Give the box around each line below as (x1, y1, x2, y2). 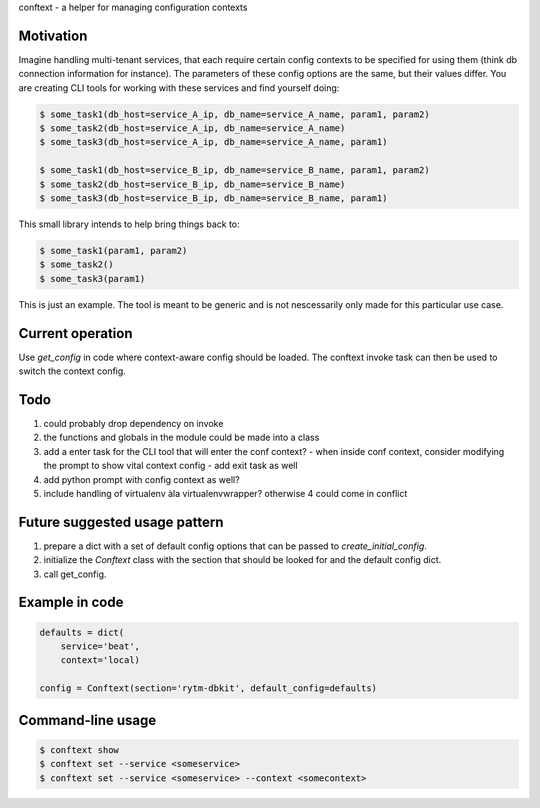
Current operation (18, 325, 134, 342)
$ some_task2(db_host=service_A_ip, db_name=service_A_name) (39, 123, 346, 134)
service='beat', (60, 640, 140, 652)
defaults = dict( (39, 626, 125, 638)
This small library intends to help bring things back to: (18, 218, 240, 230)
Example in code (18, 594, 124, 611)
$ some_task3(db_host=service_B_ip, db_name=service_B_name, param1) (39, 193, 388, 204)
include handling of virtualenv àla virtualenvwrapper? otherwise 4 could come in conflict (43, 487, 408, 499)
